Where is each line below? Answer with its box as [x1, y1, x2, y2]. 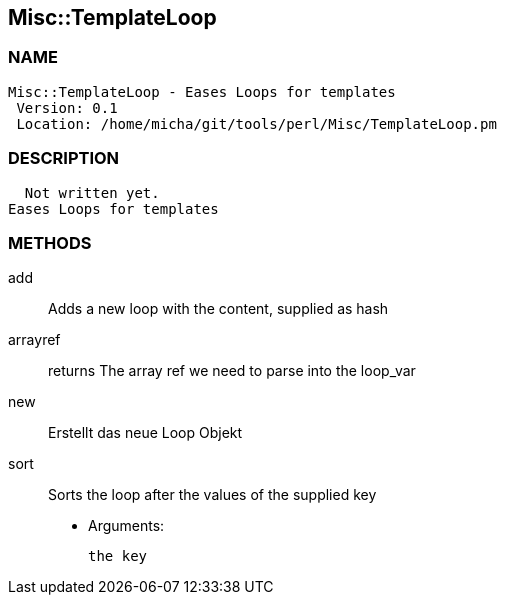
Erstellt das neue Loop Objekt [48, 424, 243, 442]
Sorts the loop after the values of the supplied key [48, 486, 377, 504]
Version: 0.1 [16, 99, 118, 116]
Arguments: [88, 517, 165, 535]
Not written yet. [24, 184, 160, 201]
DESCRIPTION [8, 148, 120, 169]
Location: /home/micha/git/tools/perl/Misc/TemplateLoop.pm [16, 115, 497, 132]
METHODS [8, 232, 92, 253]
